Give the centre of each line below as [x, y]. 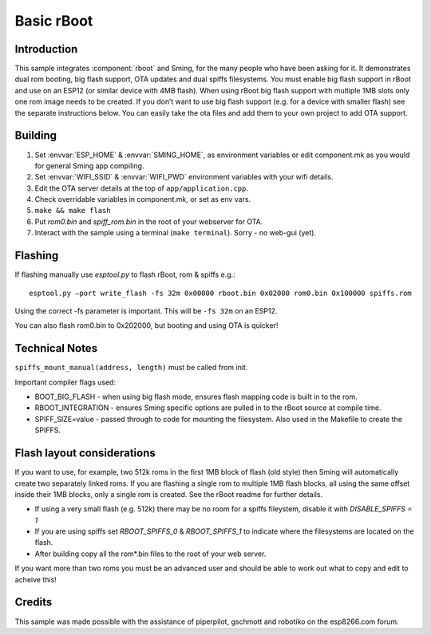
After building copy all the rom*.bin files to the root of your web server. [150, 554]
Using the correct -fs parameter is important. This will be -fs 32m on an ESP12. [146, 310]
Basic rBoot [54, 21]
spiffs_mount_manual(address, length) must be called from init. [131, 368]
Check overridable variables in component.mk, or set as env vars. [143, 199]
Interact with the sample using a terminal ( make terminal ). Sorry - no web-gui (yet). [176, 233]
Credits [34, 602]
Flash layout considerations [85, 454]
